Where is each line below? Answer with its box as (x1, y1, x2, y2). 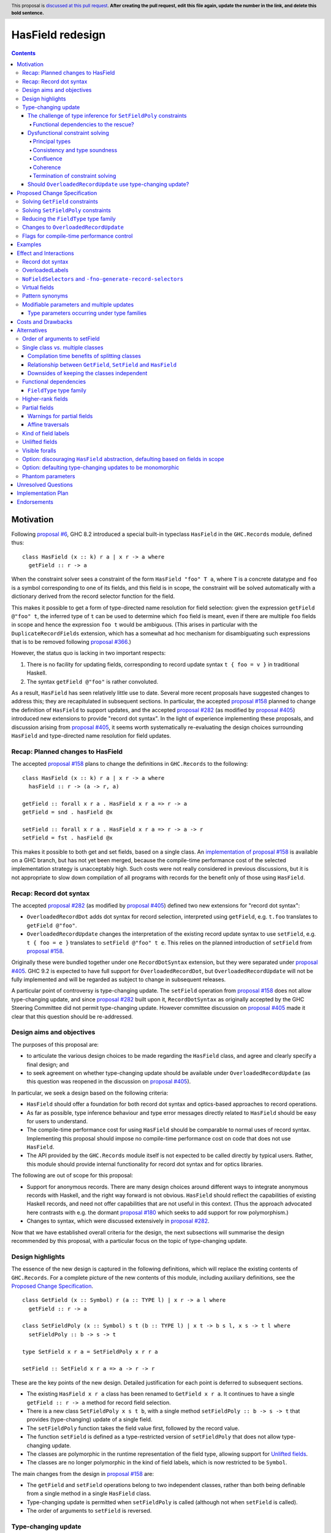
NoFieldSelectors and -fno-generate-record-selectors (22, 275, 184, 282)
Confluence (32, 155, 63, 162)
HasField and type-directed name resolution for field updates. (11, 732, 172, 739)
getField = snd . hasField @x (22, 809, 113, 816)
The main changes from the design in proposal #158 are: (11, 1470, 154, 1477)
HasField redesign (11, 28, 106, 42)
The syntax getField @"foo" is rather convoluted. (26, 678, 159, 685)
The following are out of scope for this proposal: (11, 1172, 133, 1179)
